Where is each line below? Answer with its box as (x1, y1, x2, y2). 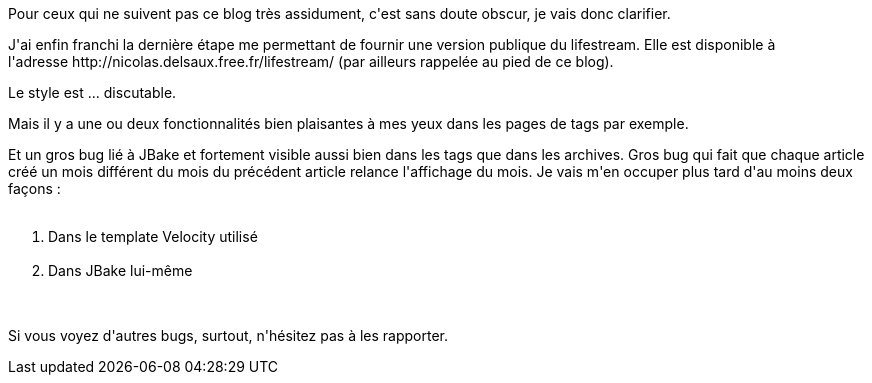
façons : (8, 180, 61, 197)
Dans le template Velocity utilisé (48, 228, 258, 245)
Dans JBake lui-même (48, 262, 193, 279)
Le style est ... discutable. (8, 84, 177, 101)
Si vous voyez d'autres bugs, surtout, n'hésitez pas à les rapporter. (8, 327, 449, 344)
